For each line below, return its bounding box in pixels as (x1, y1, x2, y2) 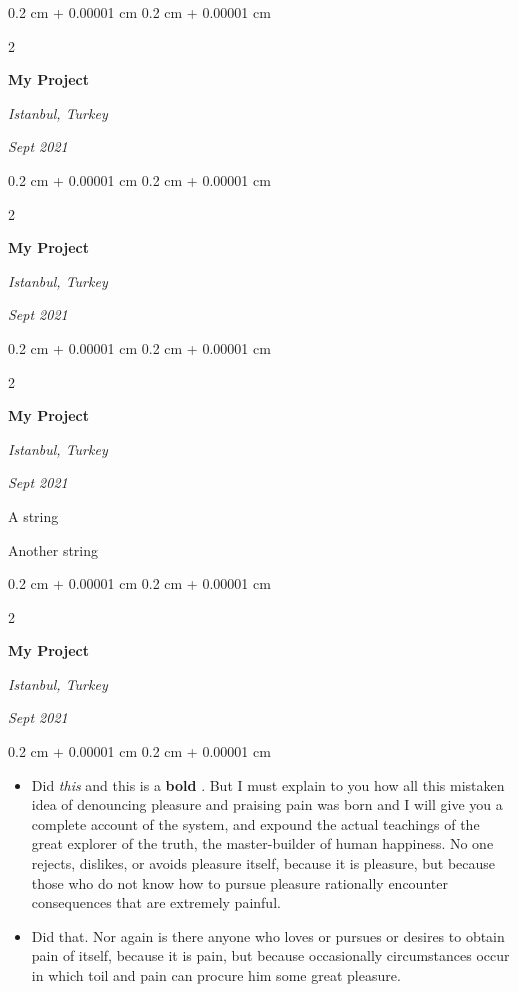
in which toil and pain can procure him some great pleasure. (31, 965, 401, 985)
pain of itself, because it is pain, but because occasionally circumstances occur (31, 945, 510, 966)
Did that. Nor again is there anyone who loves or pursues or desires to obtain (31, 925, 505, 946)
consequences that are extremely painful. (31, 892, 281, 913)
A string (8, 505, 59, 526)
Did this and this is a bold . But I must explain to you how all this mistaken (31, 774, 505, 795)
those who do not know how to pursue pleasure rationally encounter (31, 872, 448, 893)
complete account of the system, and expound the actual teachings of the (31, 813, 480, 834)
